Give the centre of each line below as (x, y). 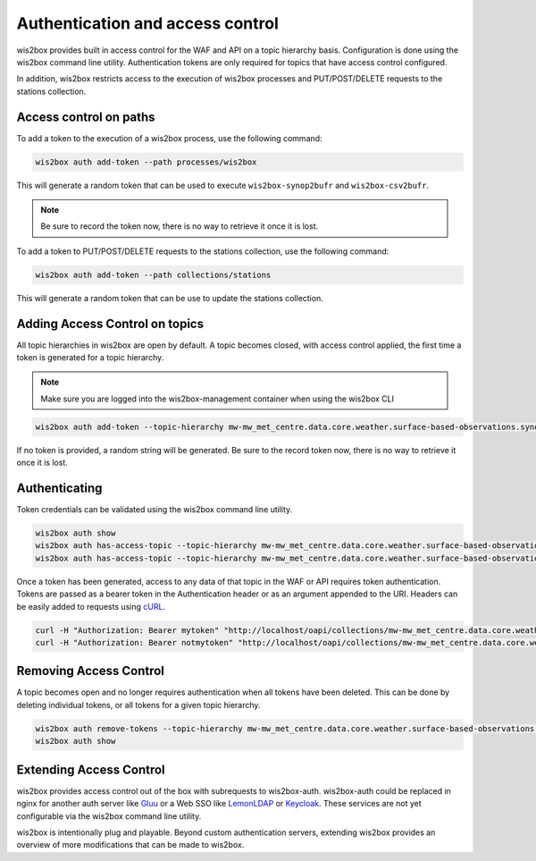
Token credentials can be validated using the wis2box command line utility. (155, 510)
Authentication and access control (147, 23)
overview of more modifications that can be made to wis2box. (130, 845)
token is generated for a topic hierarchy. (90, 358)
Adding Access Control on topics (110, 323)
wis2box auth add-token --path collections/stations (153, 274)
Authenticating (59, 488)
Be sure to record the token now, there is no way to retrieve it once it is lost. (180, 226)
